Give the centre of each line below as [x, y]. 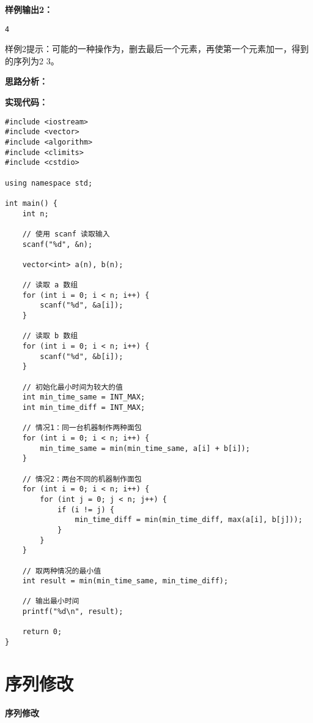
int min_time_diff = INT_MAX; [84, 407]
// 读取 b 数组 [50, 336]
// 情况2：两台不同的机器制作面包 [82, 479]
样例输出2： [29, 9]
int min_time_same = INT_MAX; [84, 397]
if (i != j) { [86, 509]
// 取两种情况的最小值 [62, 571]
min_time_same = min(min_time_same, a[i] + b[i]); [145, 448]
